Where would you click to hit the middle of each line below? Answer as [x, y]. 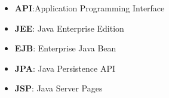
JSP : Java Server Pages [59, 88]
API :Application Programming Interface [90, 8]
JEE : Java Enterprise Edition [69, 28]
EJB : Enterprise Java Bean [65, 48]
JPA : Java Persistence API [65, 68]
